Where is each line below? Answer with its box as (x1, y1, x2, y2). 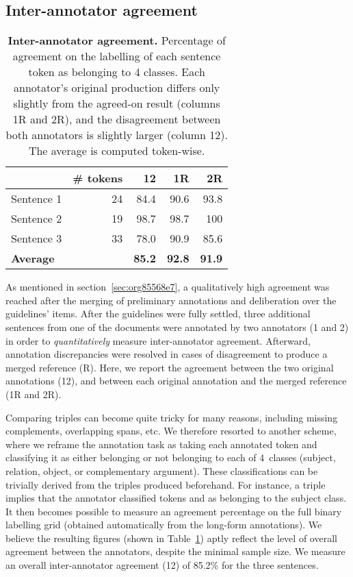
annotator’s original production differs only (13, 79, 220, 96)
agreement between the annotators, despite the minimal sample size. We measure (5, 544, 345, 558)
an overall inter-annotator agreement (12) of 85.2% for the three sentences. (5, 558, 319, 572)
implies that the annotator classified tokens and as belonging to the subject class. (5, 491, 347, 505)
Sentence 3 (11, 230, 62, 247)
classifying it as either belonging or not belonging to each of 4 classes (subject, (5, 450, 336, 465)
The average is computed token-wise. (28, 143, 205, 159)
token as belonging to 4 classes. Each (28, 64, 205, 80)
